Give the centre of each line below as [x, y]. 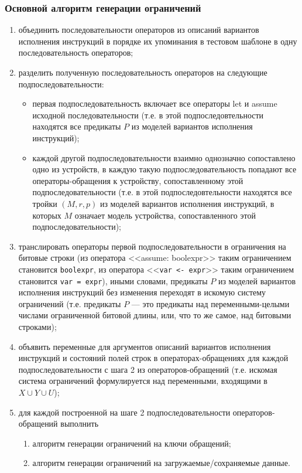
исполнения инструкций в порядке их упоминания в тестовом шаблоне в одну [158, 41]
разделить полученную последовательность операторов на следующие [143, 72]
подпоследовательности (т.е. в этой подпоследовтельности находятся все [162, 192]
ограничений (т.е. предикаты [70, 303]
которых [47, 215]
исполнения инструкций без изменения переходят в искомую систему [142, 292]
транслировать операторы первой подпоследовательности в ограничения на [152, 246]
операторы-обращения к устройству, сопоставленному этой [138, 180]
